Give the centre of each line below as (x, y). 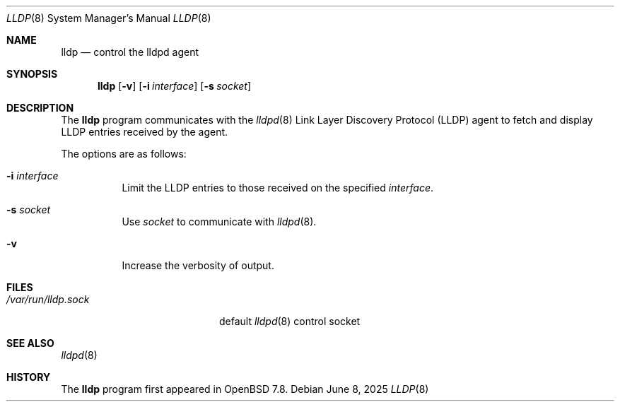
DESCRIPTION (40, 108)
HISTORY (29, 377)
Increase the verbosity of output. (198, 265)
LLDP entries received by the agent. (145, 132)
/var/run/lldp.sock (48, 299)
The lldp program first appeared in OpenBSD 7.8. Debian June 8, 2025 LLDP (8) (245, 389)
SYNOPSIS (32, 74)
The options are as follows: (124, 154)
